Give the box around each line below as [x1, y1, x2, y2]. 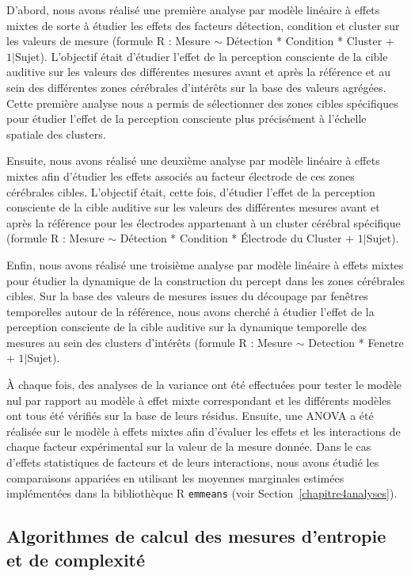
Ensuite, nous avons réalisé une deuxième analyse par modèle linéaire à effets [6, 152, 380, 169]
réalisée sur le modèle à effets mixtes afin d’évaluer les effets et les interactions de [6, 422, 401, 439]
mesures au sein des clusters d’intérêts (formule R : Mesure [6, 334, 293, 350]
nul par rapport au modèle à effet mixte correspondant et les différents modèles [6, 391, 391, 408]
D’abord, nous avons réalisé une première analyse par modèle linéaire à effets [6, 2, 380, 17]
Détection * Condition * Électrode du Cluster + [120, 230, 355, 246]
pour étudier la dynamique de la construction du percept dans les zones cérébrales [6, 272, 405, 288]
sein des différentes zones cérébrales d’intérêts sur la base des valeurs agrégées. [6, 78, 386, 95]
